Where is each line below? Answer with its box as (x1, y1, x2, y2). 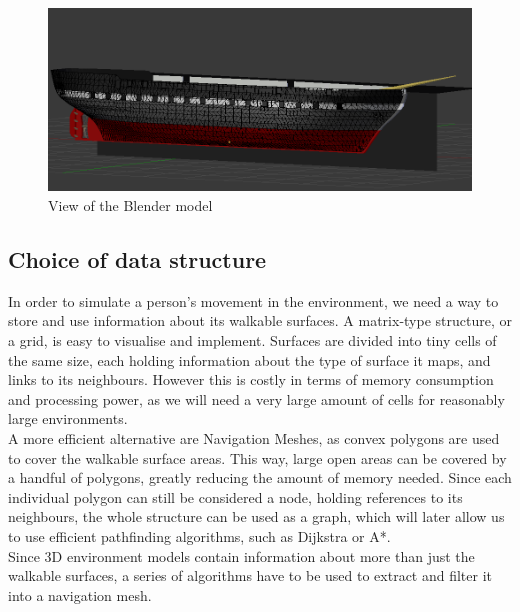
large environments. (8, 408, 128, 429)
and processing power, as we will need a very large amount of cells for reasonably (8, 388, 505, 409)
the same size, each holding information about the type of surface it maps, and (8, 349, 491, 370)
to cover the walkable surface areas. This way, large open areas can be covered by (8, 447, 507, 468)
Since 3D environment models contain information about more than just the (8, 545, 475, 566)
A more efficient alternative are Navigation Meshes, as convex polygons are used (8, 427, 500, 448)
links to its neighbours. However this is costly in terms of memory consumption (8, 369, 494, 390)
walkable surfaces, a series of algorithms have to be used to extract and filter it (8, 565, 493, 586)
